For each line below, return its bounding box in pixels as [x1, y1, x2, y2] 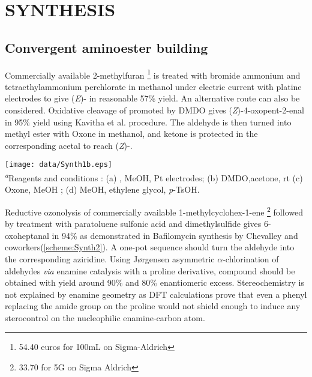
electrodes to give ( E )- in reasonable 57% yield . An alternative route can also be [5, 92, 300, 104]
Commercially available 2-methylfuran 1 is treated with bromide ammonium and [5, 67, 301, 81]
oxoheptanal [5, 229, 49, 241]
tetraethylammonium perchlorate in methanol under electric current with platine [5, 80, 302, 92]
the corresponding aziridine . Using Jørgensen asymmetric [5, 252, 215, 265]
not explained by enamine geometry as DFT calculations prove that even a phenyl [5, 288, 307, 300]
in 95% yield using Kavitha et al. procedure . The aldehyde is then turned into [5, 115, 292, 128]
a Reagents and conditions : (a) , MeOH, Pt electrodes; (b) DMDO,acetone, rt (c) [5, 170, 303, 184]
